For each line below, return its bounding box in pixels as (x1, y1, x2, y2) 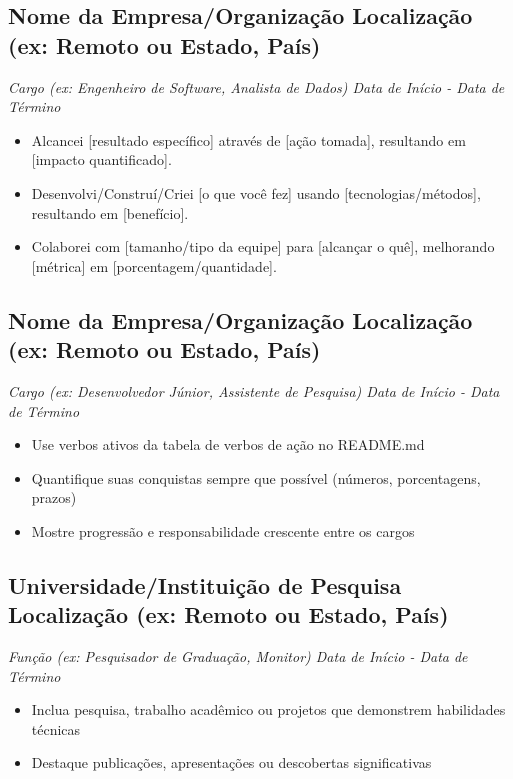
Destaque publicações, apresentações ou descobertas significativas (31, 752, 432, 773)
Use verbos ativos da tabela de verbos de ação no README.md (31, 434, 425, 455)
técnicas (31, 718, 81, 739)
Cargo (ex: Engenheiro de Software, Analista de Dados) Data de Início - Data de (8, 76, 505, 97)
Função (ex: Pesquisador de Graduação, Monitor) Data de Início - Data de (8, 646, 468, 667)
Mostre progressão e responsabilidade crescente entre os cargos (31, 520, 415, 541)
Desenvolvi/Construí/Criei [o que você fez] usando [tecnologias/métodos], (31, 182, 481, 203)
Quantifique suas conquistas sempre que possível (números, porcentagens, (31, 467, 481, 488)
